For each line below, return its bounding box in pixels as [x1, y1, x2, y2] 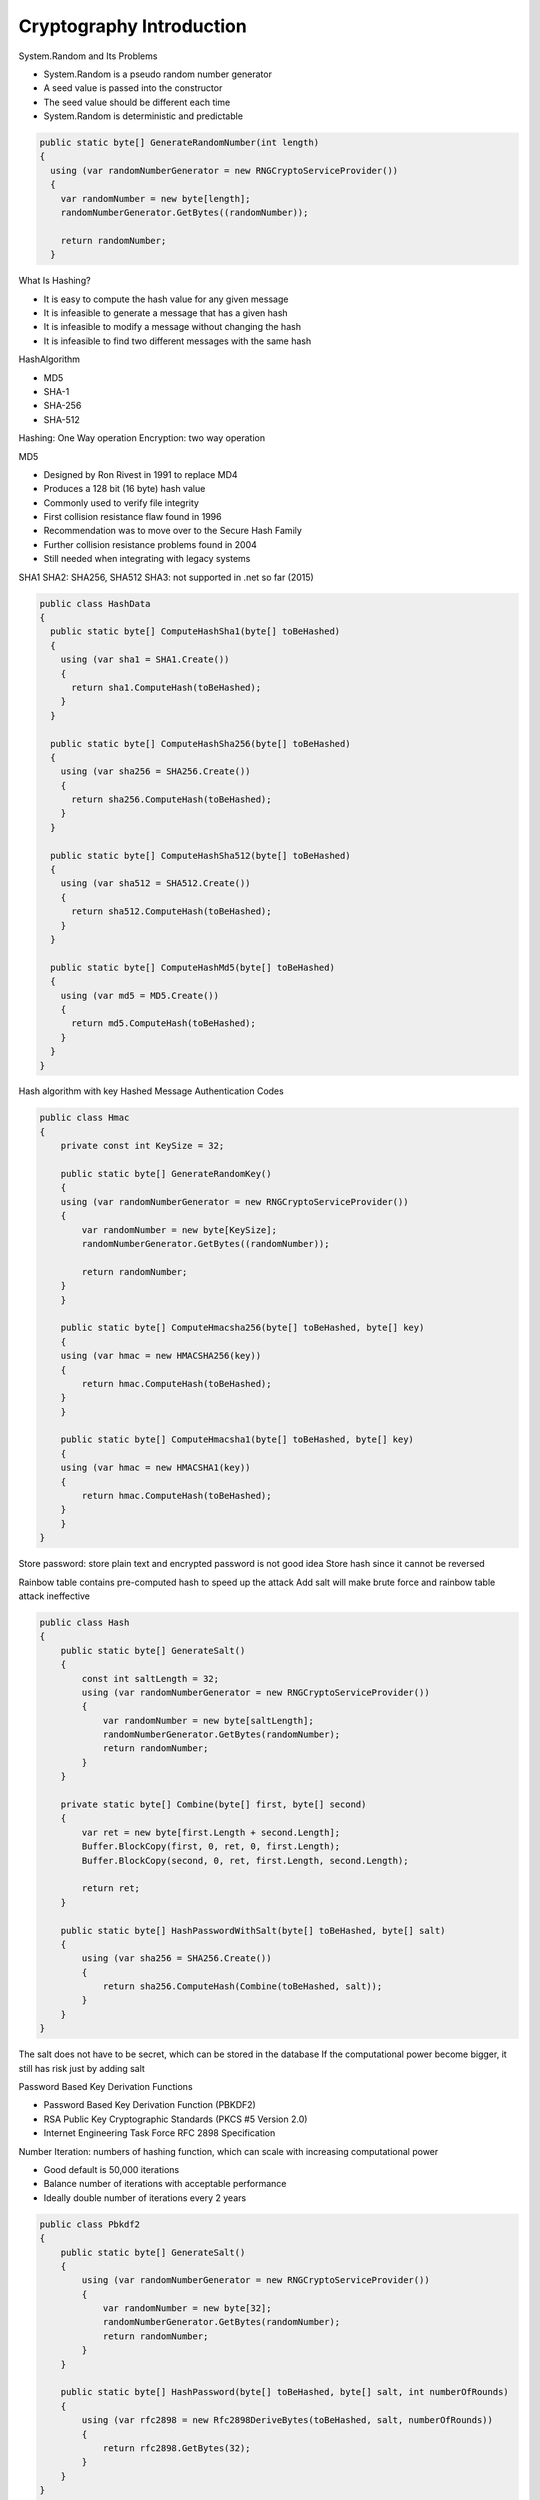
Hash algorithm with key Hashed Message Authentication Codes [18, 1085, 284, 1097]
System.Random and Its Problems [18, 50, 158, 62]
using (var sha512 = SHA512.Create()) [60, 878, 251, 889]
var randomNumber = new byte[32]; [102, 2303, 272, 2314]
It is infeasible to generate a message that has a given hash [43, 306, 289, 319]
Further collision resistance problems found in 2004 [43, 538, 257, 550]
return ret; [81, 1883, 140, 1894]
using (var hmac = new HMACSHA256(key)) [60, 1350, 262, 1362]
